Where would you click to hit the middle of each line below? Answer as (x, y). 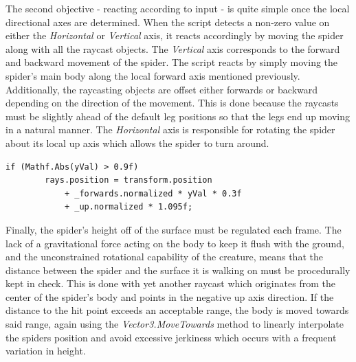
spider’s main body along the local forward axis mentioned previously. (153, 75)
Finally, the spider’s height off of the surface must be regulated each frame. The (174, 229)
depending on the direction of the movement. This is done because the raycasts (172, 103)
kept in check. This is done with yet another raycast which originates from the (170, 283)
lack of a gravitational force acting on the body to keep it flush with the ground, (175, 243)
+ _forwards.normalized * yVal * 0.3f (153, 193)
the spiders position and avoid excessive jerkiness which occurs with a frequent (171, 337)
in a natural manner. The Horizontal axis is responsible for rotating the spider (170, 129)
